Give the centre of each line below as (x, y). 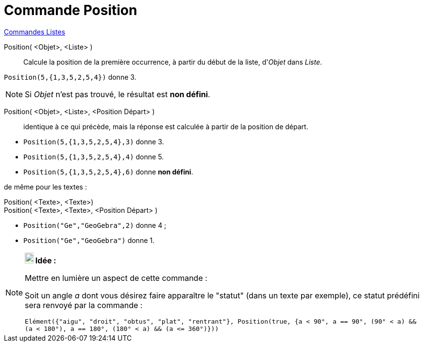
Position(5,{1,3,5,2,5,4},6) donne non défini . (108, 172)
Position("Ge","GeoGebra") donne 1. (89, 240)
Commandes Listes (35, 32)
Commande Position (71, 10)
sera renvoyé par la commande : (84, 305)
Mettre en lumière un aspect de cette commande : (116, 278)
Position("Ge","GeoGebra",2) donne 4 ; (95, 225)
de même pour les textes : (45, 187)
